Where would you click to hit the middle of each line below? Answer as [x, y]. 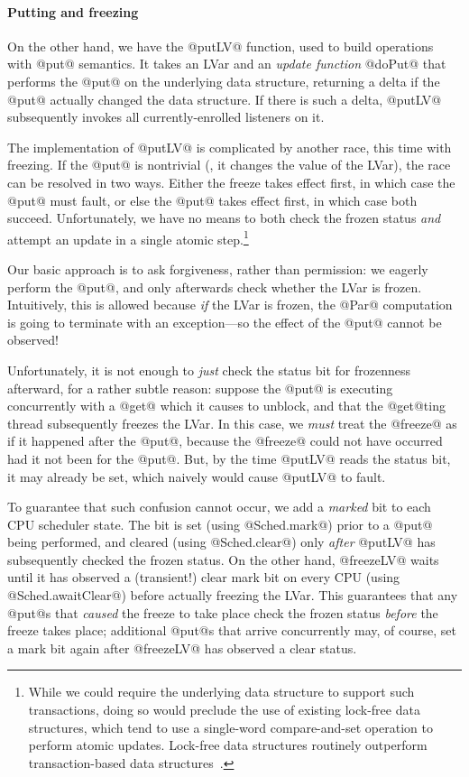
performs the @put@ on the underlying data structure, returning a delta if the [224, 81]
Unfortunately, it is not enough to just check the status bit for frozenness [209, 370]
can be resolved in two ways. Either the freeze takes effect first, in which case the [231, 182]
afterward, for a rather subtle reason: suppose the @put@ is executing [200, 388]
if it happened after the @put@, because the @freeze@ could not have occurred [225, 441]
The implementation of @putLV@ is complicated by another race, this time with [230, 147]
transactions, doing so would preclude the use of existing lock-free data [224, 710]
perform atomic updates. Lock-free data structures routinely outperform [228, 745]
